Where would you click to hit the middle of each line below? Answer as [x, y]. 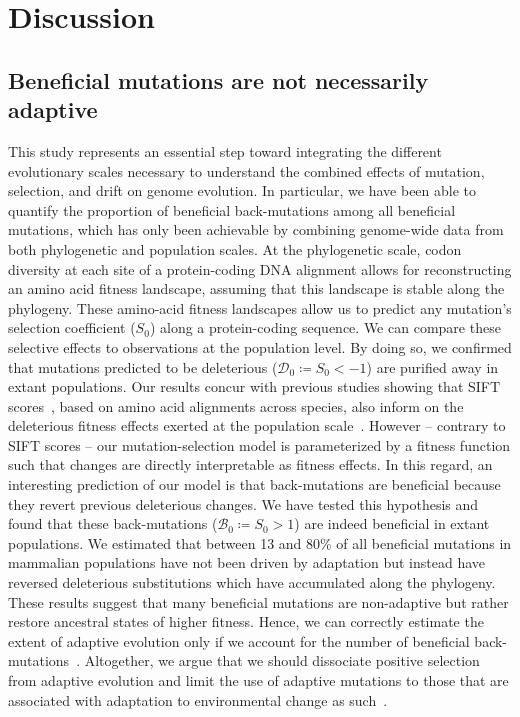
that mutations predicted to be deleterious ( [143, 366]
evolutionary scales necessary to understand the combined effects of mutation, [246, 170]
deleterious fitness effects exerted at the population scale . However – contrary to [257, 425]
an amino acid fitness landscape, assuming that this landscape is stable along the [256, 288]
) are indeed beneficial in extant [392, 523]
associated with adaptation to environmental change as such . [198, 699]
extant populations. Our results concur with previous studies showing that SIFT [254, 386]
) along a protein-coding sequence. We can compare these [325, 327]
